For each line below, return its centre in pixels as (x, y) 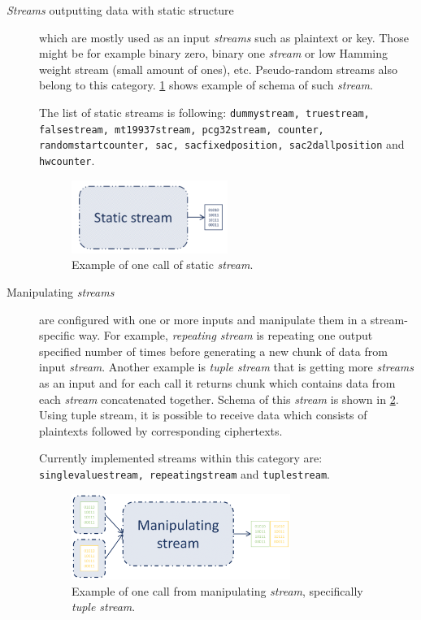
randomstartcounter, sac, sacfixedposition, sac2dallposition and (222, 144)
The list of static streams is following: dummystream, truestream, (204, 112)
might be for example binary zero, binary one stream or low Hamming (214, 53)
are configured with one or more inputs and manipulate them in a (203, 319)
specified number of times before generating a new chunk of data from (213, 351)
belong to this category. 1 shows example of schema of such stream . (206, 85)
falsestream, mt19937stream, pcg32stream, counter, (182, 130)
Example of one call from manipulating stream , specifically (217, 590)
